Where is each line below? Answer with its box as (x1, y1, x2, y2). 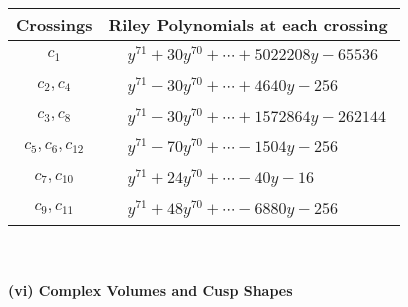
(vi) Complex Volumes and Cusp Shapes (8, 280, 293, 301)
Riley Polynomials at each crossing (108, 13, 388, 36)
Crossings (16, 13, 93, 36)
